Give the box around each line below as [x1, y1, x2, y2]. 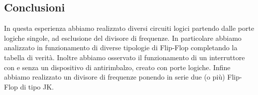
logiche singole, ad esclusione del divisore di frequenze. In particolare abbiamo [4, 32, 242, 43]
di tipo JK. [20, 81, 54, 92]
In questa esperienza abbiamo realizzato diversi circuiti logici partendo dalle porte [4, 23, 255, 33]
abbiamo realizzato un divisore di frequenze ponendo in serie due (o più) [4, 72, 225, 82]
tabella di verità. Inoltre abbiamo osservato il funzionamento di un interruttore [4, 52, 245, 62]
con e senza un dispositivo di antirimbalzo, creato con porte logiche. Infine [4, 62, 231, 72]
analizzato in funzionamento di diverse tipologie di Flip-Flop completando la [4, 42, 238, 53]
